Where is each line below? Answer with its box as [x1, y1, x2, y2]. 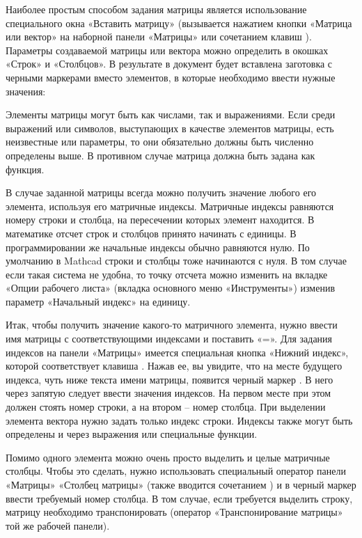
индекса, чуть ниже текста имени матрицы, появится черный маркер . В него [6, 372, 333, 386]
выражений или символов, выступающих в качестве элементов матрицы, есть [6, 120, 334, 135]
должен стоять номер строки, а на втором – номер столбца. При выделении [6, 399, 326, 414]
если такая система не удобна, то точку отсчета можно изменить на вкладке [6, 267, 328, 281]
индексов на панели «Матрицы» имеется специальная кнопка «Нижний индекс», [6, 345, 349, 359]
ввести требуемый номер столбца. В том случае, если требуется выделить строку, [6, 491, 353, 505]
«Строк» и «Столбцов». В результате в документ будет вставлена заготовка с [6, 56, 333, 71]
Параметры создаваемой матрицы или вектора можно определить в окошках [6, 42, 329, 57]
